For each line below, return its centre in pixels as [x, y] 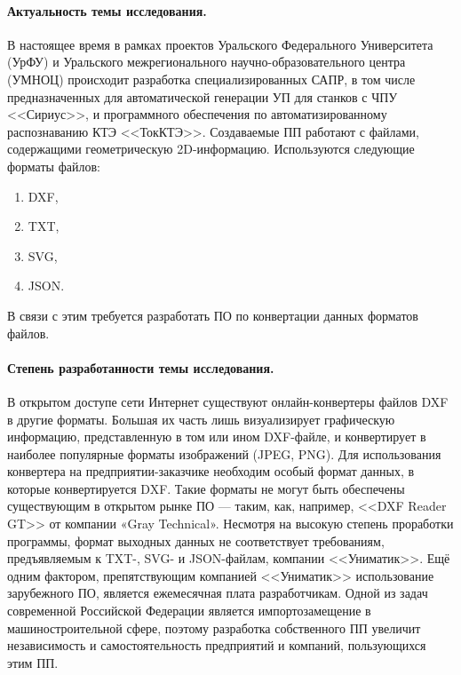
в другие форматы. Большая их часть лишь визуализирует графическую [201, 419]
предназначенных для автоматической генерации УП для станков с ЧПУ [203, 96]
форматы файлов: [54, 166]
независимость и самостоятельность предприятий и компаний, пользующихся [217, 645]
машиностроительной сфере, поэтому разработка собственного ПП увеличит [214, 627]
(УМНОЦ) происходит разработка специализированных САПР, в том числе [211, 79]
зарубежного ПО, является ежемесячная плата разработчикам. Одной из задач [218, 593]
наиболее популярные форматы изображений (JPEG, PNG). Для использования [224, 453]
